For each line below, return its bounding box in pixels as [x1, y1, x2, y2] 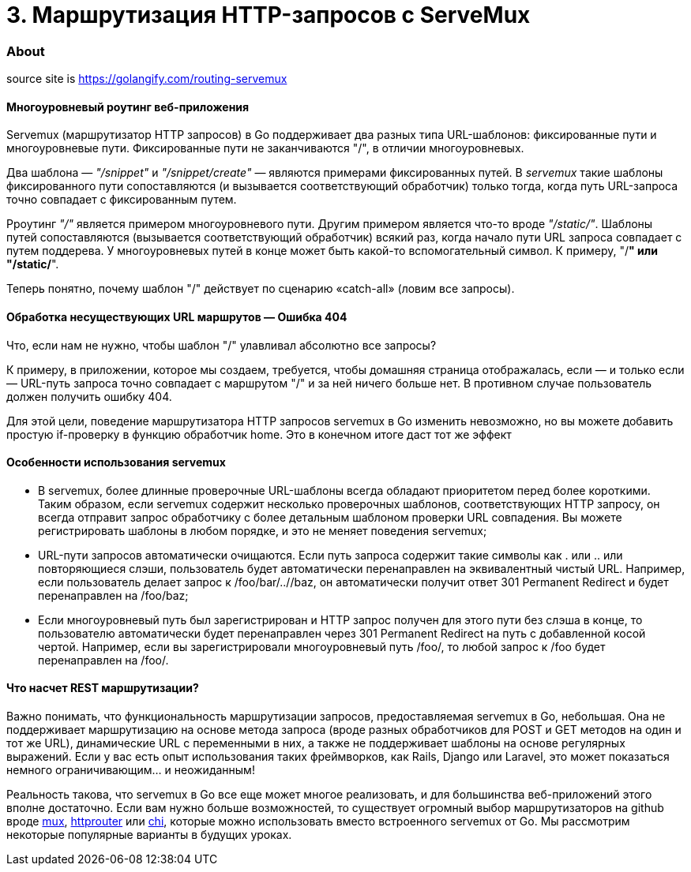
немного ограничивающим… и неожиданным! [6, 763, 255, 777]
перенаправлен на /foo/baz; [38, 588, 189, 602]
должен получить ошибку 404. [6, 389, 172, 403]
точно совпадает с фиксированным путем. [6, 193, 237, 207]
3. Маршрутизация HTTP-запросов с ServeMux [6, 2, 531, 28]
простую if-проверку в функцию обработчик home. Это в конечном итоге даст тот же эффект [6, 427, 512, 441]
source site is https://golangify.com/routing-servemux [6, 72, 287, 86]
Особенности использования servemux [6, 455, 226, 470]
